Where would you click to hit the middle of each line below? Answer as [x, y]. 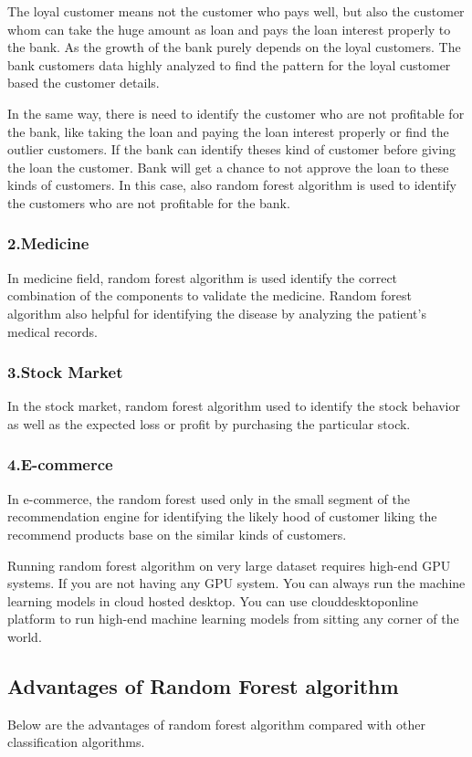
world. [25, 636]
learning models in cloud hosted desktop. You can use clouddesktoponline [213, 600]
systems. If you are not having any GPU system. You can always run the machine [236, 583]
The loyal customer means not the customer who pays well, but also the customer [236, 11]
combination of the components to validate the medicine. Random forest [210, 295]
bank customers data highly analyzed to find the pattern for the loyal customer [229, 64]
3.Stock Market [65, 372]
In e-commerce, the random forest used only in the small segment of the [209, 498]
